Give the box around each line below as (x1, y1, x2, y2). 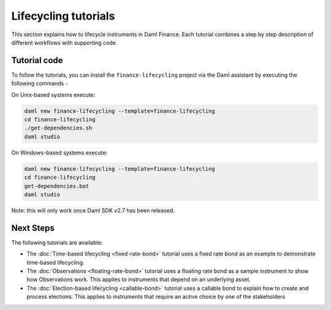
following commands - (11, 80, 69, 87)
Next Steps (11, 222, 55, 233)
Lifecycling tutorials (11, 9, 115, 23)
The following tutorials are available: (11, 239, 103, 246)
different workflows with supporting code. (11, 39, 118, 46)
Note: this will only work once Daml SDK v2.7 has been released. (11, 206, 175, 214)
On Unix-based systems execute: (11, 91, 96, 98)
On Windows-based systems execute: (11, 149, 108, 156)
